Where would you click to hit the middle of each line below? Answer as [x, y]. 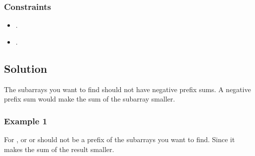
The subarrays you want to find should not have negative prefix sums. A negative [127, 89]
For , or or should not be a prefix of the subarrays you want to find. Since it [120, 139]
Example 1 [26, 121]
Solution [26, 68]
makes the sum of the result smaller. [59, 149]
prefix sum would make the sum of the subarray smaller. [90, 99]
